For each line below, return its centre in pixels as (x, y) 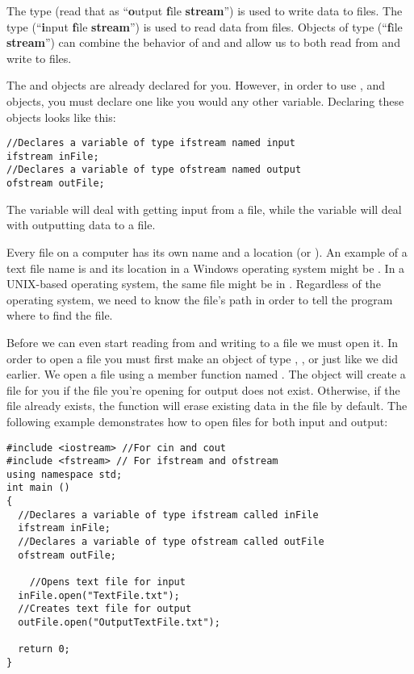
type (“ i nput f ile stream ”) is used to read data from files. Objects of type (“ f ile (205, 26)
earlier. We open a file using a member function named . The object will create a (206, 374)
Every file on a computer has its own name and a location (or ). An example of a (207, 251)
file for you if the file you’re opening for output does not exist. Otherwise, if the (203, 389)
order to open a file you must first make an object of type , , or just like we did (202, 358)
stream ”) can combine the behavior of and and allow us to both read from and (203, 42)
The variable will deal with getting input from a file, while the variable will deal (204, 209)
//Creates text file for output (105, 609)
